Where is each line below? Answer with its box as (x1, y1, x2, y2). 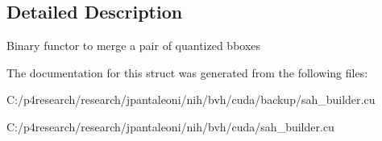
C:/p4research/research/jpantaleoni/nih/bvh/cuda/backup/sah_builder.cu (6, 91, 376, 108)
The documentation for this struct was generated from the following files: (6, 64, 368, 81)
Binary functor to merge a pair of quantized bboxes (6, 37, 261, 54)
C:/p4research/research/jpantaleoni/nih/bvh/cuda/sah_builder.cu (6, 118, 334, 135)
